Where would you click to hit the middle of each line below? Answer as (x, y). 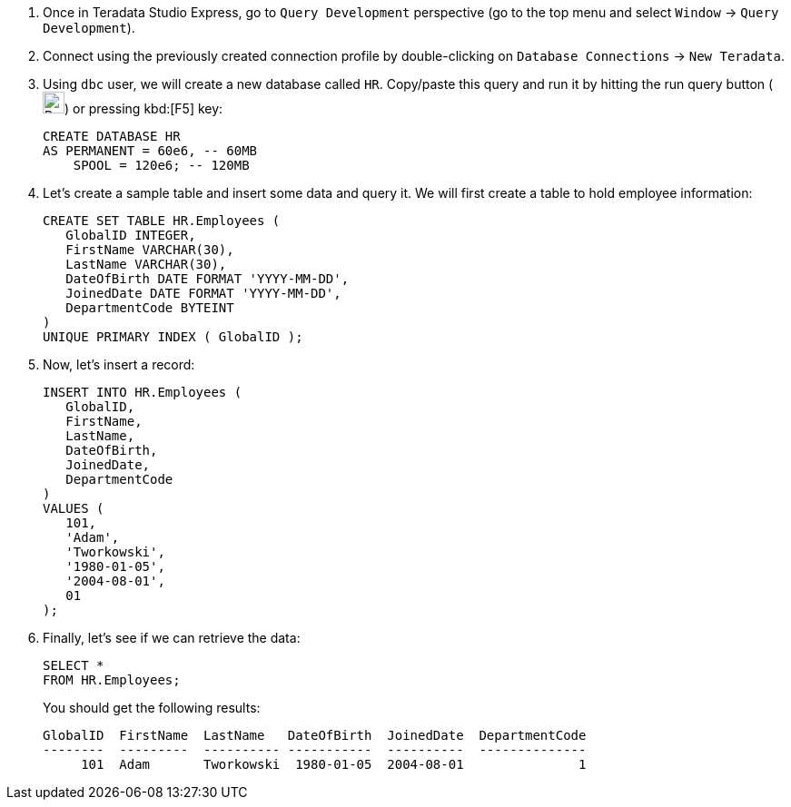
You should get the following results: (152, 708)
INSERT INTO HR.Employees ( (143, 392)
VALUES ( (74, 508)
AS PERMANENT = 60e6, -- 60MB (150, 151)
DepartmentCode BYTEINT (150, 308)
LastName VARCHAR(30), (146, 264)
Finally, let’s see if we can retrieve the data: (172, 638)
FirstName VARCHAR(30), (150, 250)
